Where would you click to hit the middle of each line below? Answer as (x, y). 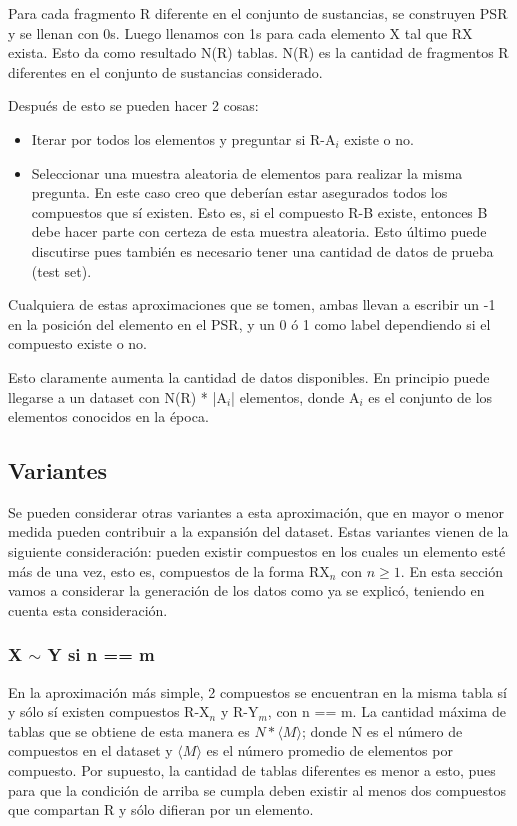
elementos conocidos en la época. (108, 416)
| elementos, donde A (295, 396)
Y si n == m (101, 654)
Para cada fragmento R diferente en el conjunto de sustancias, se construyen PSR (258, 13)
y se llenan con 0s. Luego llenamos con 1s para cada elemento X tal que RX (240, 32)
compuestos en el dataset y (90, 750)
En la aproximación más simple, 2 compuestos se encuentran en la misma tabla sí (257, 691)
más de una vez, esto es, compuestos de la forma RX (169, 570)
